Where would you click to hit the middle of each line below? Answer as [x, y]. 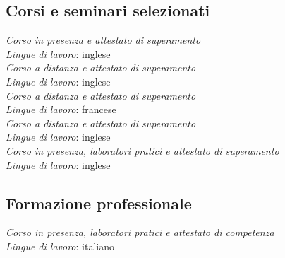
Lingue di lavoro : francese [61, 109]
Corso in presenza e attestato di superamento [103, 40]
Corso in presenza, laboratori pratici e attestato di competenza [140, 232]
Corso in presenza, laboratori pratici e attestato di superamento [142, 150]
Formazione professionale [99, 203]
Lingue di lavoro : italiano [60, 246]
